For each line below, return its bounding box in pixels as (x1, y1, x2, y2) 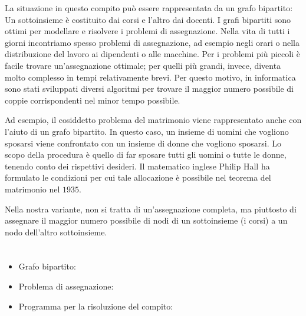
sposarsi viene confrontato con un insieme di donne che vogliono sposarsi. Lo (5, 137, 282, 149)
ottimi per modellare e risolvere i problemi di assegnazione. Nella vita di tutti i (5, 25, 290, 37)
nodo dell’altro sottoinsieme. (5, 225, 107, 238)
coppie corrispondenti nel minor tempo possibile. (5, 94, 180, 106)
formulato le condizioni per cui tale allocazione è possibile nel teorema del (5, 171, 271, 184)
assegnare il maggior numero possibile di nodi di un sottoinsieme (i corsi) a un (5, 214, 288, 227)
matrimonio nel (5, 182, 60, 195)
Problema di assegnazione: (18, 280, 114, 292)
